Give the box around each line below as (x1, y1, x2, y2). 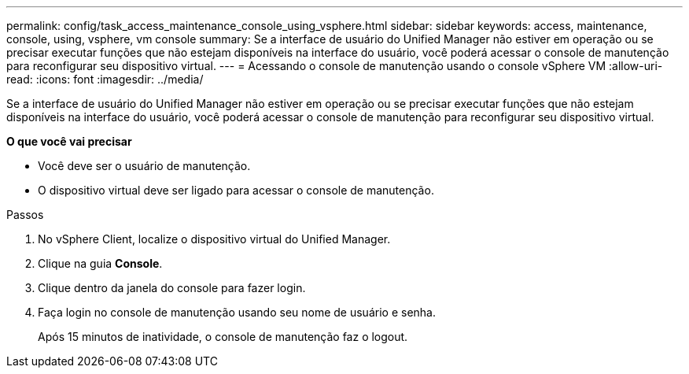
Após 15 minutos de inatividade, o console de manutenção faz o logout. (38, 330, 408, 343)
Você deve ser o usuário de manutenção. (38, 159, 251, 172)
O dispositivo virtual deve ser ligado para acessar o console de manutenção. (38, 183, 434, 197)
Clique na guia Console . (38, 257, 163, 270)
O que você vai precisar (6, 135, 132, 148)
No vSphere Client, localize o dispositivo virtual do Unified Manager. (38, 232, 391, 246)
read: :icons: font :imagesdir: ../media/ (6, 72, 204, 86)
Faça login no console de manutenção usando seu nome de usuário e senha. (38, 305, 436, 319)
